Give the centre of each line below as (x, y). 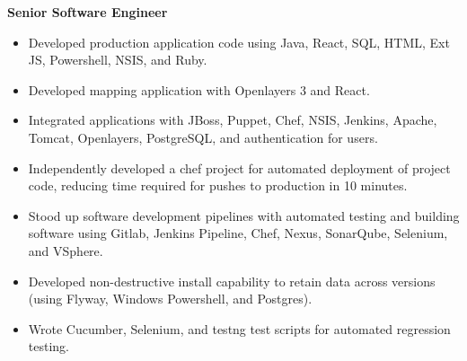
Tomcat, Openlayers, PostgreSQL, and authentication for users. (203, 137)
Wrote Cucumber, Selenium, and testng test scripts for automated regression (239, 328)
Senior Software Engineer (88, 12)
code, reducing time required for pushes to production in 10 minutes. (218, 185)
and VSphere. (66, 250)
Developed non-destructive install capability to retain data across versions (232, 281)
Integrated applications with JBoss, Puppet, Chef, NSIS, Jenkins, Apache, (233, 120)
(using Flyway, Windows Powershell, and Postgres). (170, 299)
